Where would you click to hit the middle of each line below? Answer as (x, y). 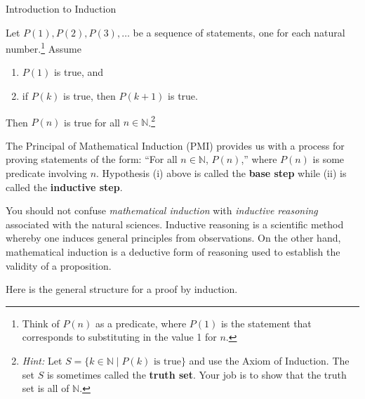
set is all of (46, 388)
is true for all (92, 122)
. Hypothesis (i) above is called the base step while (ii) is (221, 173)
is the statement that (266, 323)
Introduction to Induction (61, 8)
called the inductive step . (64, 187)
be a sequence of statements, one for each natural (239, 32)
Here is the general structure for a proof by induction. (122, 289)
